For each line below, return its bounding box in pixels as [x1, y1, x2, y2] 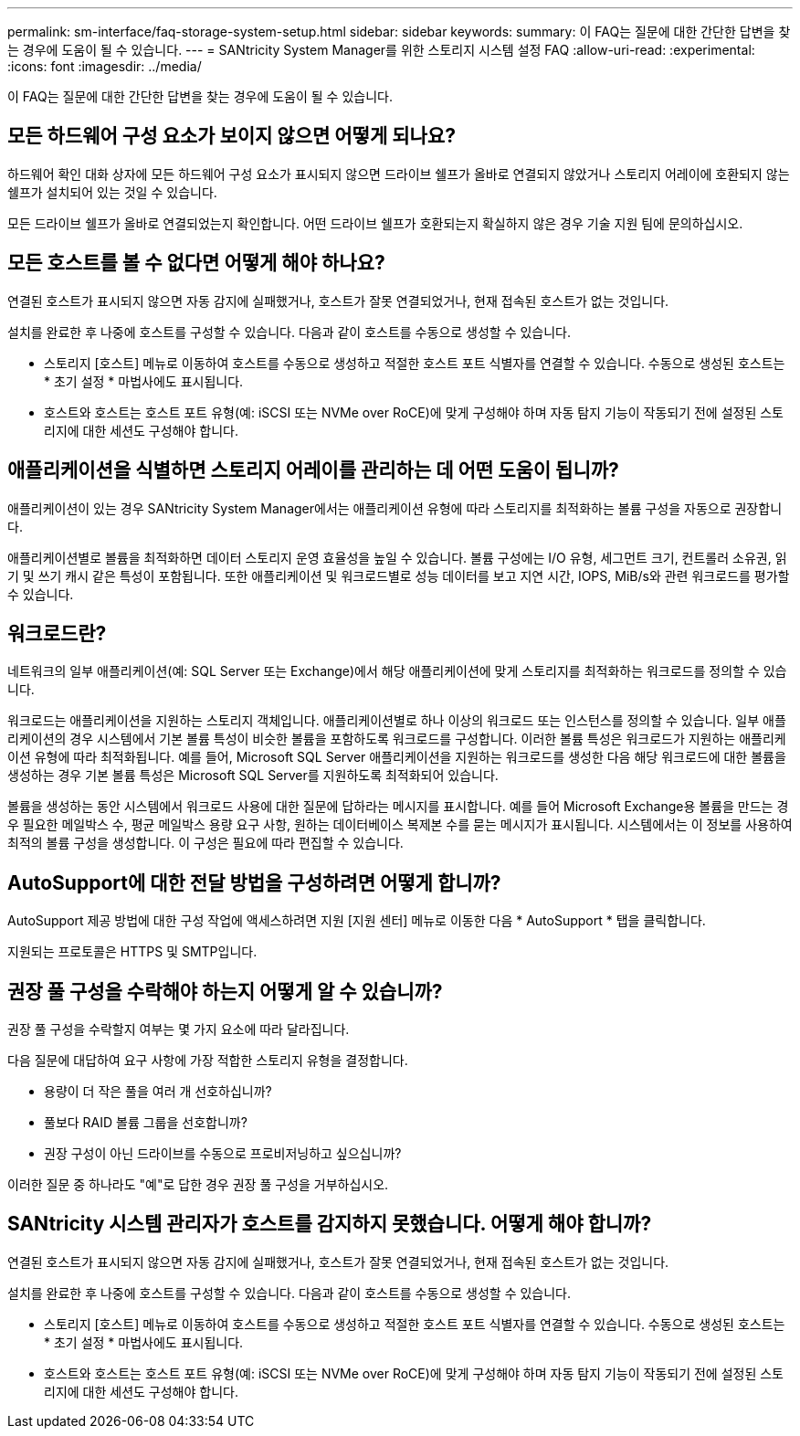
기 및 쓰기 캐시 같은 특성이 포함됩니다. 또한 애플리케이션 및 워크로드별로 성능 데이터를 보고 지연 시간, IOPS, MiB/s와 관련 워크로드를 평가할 [7, 567, 790, 584]
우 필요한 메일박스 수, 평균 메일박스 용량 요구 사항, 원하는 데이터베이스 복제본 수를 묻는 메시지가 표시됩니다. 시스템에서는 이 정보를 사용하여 [7, 817, 793, 833]
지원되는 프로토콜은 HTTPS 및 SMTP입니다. [7, 944, 258, 960]
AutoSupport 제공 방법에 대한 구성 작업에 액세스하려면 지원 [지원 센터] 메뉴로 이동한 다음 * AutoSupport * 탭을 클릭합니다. [7, 913, 706, 929]
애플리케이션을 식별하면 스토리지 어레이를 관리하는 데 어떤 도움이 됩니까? [7, 459, 619, 482]
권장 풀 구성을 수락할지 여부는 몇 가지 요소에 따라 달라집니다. [7, 1021, 350, 1038]
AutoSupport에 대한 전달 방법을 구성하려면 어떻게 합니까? [7, 871, 501, 894]
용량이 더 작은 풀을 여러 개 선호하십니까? [44, 1083, 272, 1100]
